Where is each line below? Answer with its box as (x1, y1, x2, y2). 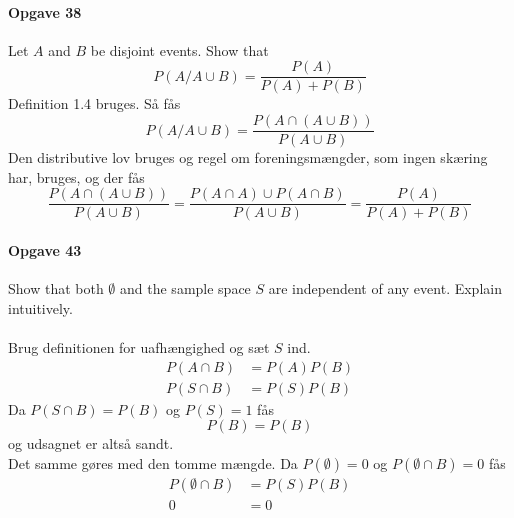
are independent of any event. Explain (268, 278, 502, 299)
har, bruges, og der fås (8, 166, 145, 187)
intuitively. (8, 297, 73, 318)
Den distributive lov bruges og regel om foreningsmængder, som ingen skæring (8, 147, 488, 168)
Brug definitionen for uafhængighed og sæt (8, 336, 270, 357)
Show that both (8, 278, 104, 299)
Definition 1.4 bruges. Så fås (8, 93, 181, 114)
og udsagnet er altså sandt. (8, 433, 174, 454)
